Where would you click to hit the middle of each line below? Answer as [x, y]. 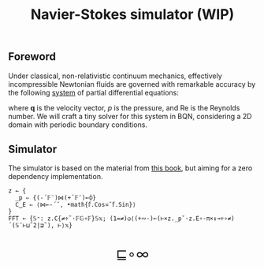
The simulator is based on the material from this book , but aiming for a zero [130, 168]
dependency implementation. [56, 177]
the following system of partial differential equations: [94, 92]
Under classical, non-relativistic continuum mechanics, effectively [115, 76]
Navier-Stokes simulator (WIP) [132, 15]
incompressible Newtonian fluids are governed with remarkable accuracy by [132, 84]
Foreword [32, 57]
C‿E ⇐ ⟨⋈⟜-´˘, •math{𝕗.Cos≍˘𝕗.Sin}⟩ [76, 205]
